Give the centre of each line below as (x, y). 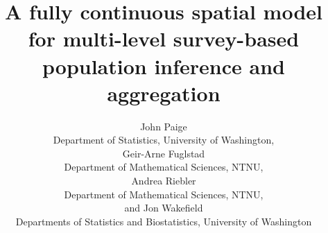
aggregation (164, 93)
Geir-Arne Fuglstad (164, 153)
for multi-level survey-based (164, 38)
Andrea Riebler (164, 181)
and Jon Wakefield (164, 208)
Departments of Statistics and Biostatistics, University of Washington (164, 221)
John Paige (164, 126)
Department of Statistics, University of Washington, (164, 140)
